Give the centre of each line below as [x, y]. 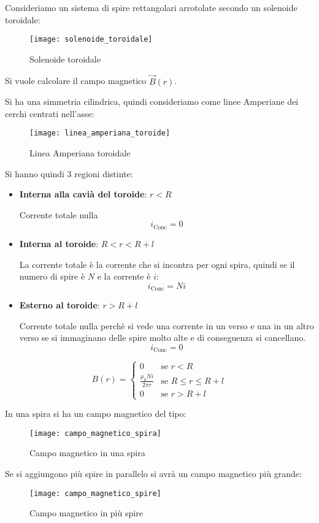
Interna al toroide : [59, 243]
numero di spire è [52, 276]
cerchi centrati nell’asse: [50, 113]
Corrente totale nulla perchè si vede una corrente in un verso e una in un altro [167, 325]
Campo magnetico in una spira [87, 453]
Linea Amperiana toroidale [80, 153]
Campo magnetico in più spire [86, 513]
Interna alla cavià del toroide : [83, 194]
